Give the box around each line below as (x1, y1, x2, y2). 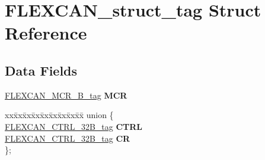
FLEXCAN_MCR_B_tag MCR (5, 89, 127, 101)
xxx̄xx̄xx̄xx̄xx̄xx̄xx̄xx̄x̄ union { (5, 109, 114, 121)
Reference (5, 21, 87, 45)
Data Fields (5, 61, 78, 79)
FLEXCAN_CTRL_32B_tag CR (5, 132, 130, 144)
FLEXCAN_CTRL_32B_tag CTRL (5, 120, 143, 132)
